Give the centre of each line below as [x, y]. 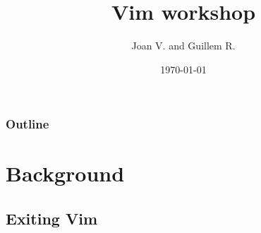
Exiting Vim [52, 218]
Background [65, 173]
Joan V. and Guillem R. [183, 46]
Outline [28, 124]
